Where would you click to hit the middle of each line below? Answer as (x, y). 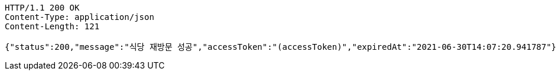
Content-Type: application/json (80, 17)
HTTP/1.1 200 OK (42, 8)
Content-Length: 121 (52, 26)
